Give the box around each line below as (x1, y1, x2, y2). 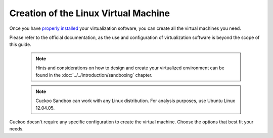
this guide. (9, 41, 31, 48)
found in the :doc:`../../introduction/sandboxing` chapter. (35, 72, 153, 78)
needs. (9, 126, 24, 132)
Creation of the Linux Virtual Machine (9, 8, 170, 19)
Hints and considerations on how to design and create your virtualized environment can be (35, 65, 224, 71)
